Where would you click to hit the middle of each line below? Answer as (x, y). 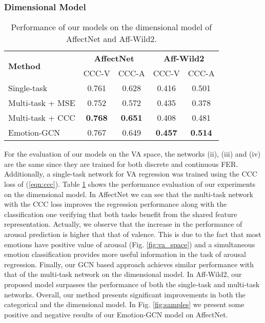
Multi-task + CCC (42, 118)
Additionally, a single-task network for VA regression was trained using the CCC (131, 174)
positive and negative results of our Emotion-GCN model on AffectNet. (116, 314)
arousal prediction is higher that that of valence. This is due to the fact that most (133, 234)
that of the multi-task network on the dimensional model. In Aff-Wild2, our (123, 274)
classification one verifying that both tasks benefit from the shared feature (121, 214)
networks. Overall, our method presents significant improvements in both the (125, 294)
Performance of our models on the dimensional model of (111, 27)
